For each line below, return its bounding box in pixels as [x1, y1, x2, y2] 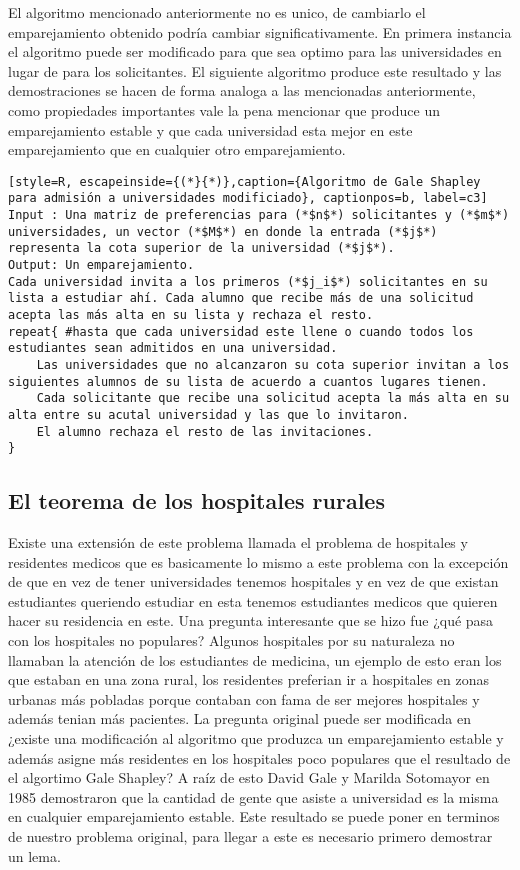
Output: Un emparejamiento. [8, 258, 195, 273]
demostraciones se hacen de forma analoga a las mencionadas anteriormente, [8, 80, 476, 101]
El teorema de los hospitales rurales [8, 485, 385, 516]
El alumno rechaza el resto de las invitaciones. [36, 424, 374, 439]
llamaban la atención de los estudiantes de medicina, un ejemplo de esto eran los [8, 649, 502, 670]
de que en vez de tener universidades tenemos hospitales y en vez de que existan [8, 571, 499, 592]
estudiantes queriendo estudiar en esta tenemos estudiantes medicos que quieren [8, 590, 498, 611]
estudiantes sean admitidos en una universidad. [8, 341, 338, 356]
